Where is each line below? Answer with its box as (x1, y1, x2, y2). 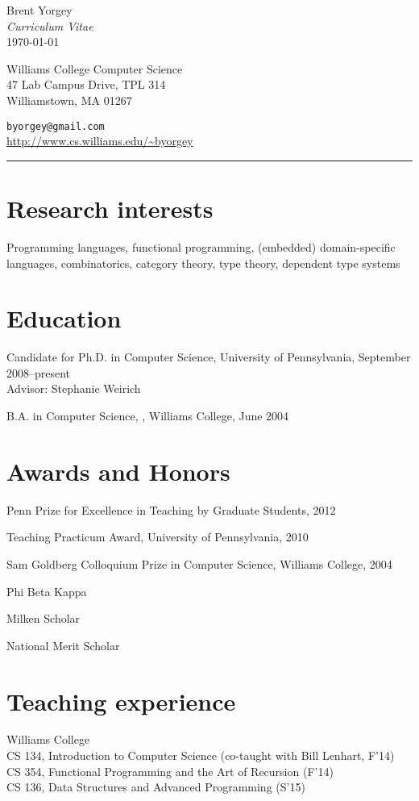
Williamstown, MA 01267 (6, 91, 132, 108)
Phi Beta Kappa (6, 582, 87, 599)
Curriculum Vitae (6, 17, 93, 34)
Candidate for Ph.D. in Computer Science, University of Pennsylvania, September (6, 348, 411, 365)
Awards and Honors (6, 454, 230, 487)
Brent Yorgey (6, 2, 73, 18)
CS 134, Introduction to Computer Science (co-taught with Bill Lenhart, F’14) (6, 747, 395, 764)
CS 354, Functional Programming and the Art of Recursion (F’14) (6, 762, 334, 779)
